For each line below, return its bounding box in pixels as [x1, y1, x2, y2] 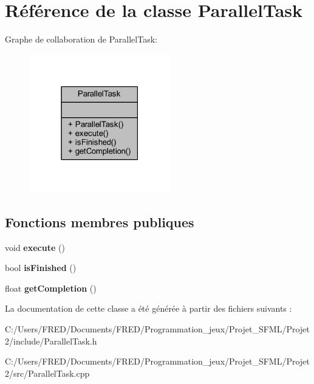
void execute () [5, 241, 65, 253]
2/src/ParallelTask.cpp [5, 366, 90, 379]
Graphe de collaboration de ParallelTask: [5, 33, 157, 46]
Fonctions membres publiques [5, 212, 194, 231]
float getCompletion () [5, 281, 97, 294]
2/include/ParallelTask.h [5, 334, 97, 347]
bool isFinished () [5, 261, 77, 274]
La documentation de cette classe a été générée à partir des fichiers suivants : [5, 302, 292, 315]
